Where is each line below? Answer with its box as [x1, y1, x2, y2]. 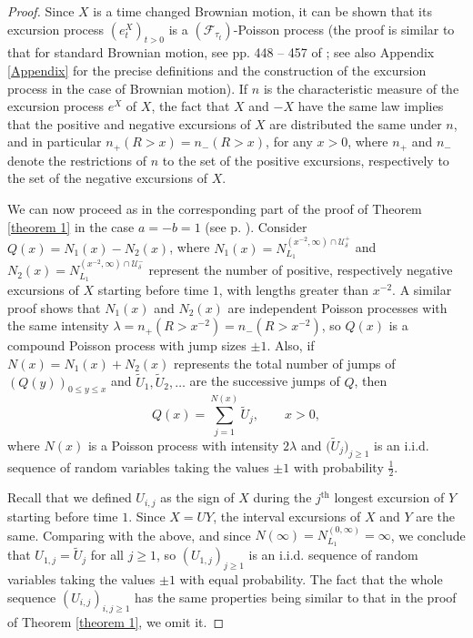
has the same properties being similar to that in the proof [134, 587, 457, 606]
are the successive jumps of [189, 371, 340, 390]
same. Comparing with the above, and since [7, 525, 251, 544]
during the [253, 488, 312, 507]
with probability [293, 457, 384, 476]
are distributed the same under [269, 114, 442, 133]
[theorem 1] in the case [7, 217, 135, 236]
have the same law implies [297, 96, 444, 116]
